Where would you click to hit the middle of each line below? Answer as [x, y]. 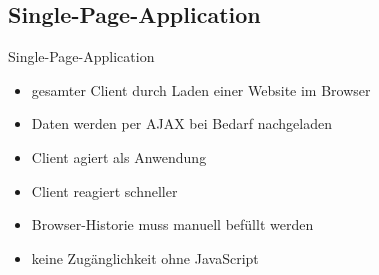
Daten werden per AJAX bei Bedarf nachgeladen [181, 123]
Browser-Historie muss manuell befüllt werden [172, 224]
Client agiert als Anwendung [119, 156]
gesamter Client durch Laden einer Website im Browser [201, 89]
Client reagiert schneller [104, 190]
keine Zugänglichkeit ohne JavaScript [145, 257]
